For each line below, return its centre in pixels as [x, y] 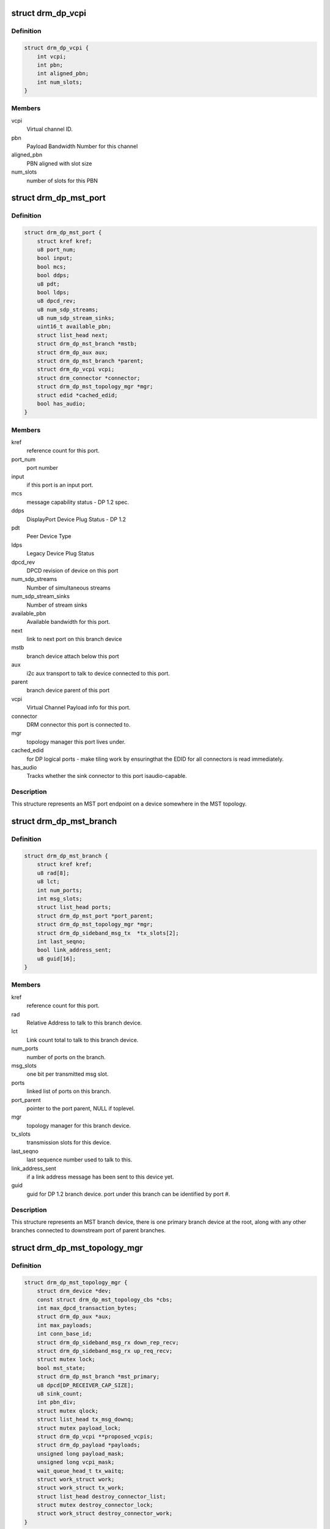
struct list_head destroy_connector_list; [101, 1496]
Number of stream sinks [57, 605]
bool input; [55, 258]
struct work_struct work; [76, 1479]
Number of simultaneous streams [69, 588]
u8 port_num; [57, 250]
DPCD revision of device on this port [72, 570]
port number [42, 468]
